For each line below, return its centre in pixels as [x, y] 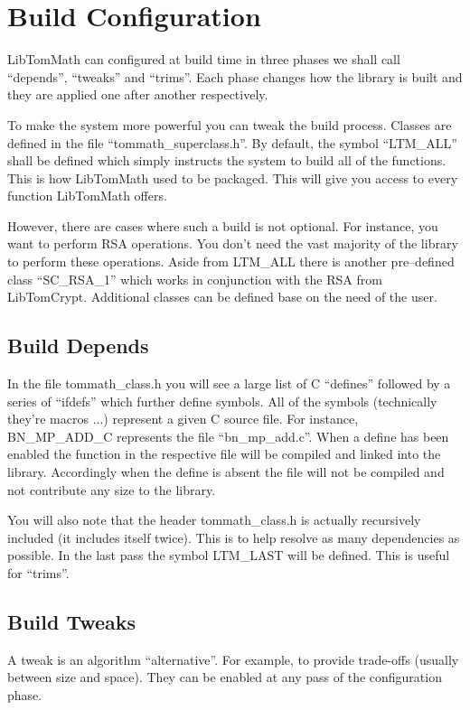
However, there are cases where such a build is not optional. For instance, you [223, 225]
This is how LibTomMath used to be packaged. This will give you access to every [233, 177]
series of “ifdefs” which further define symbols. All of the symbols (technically [222, 401]
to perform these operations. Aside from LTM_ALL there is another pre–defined [231, 262]
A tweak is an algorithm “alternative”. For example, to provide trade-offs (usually [233, 659]
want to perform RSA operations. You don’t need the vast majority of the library [233, 243]
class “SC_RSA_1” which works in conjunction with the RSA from [195, 279]
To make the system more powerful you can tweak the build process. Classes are [230, 124]
